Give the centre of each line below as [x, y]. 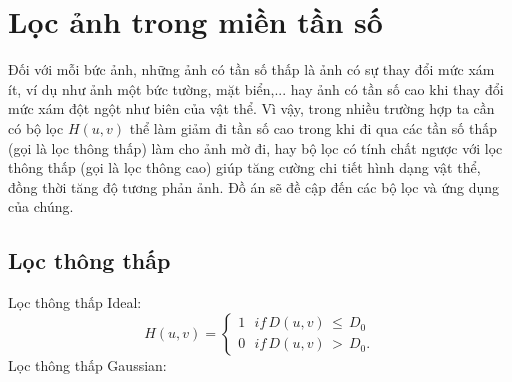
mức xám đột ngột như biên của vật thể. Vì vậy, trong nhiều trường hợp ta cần [251, 108]
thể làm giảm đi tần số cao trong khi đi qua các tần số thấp [313, 127]
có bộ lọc [36, 127]
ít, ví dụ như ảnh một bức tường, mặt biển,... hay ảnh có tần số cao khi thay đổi [256, 88]
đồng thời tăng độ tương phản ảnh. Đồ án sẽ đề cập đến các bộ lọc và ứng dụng [254, 186]
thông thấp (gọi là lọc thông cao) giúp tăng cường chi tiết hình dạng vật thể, [244, 167]
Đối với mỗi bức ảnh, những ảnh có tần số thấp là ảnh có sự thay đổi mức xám [251, 69]
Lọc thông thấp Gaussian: [87, 364]
